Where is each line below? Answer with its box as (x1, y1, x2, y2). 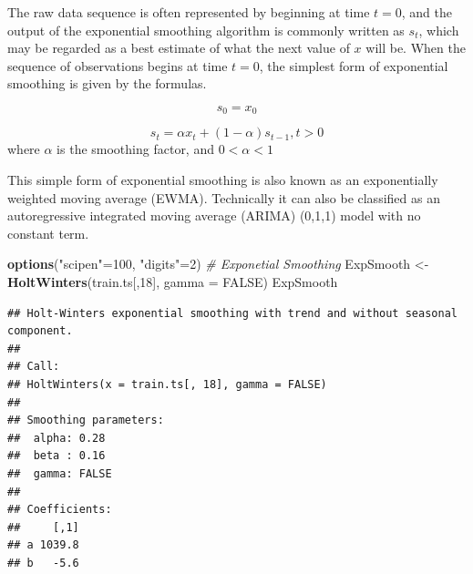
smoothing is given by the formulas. (7, 74, 207, 93)
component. (7, 324, 73, 338)
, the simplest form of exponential (259, 56, 448, 75)
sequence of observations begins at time (7, 56, 228, 75)
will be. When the (365, 38, 466, 57)
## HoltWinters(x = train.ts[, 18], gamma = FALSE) (7, 377, 327, 391)
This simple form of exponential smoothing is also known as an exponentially (7, 170, 438, 190)
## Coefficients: (7, 503, 112, 517)
